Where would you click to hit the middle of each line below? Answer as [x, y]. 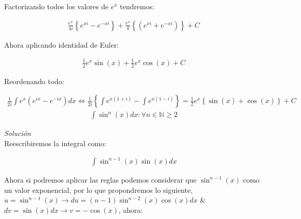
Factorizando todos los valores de [56, 6]
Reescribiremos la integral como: [55, 143]
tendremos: [137, 6]
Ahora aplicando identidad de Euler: [61, 44]
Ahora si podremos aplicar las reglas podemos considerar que [101, 179]
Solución [17, 133]
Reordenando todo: [34, 81]
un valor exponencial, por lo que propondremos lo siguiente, [99, 190]
